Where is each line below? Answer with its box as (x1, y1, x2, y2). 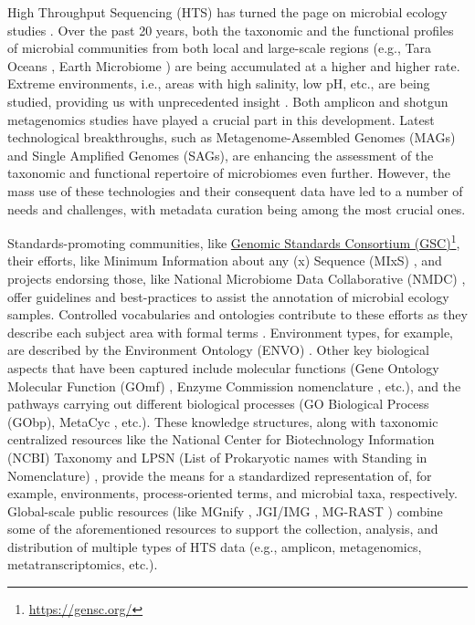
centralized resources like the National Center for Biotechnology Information (7, 430, 435, 449)
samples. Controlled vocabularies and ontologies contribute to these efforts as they (7, 305, 468, 324)
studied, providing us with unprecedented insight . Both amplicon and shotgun (7, 91, 449, 110)
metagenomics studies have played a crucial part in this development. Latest (7, 109, 435, 129)
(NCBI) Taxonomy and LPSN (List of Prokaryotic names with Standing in (7, 447, 427, 466)
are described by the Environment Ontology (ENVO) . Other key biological (7, 340, 429, 359)
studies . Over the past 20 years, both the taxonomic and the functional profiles (7, 20, 454, 39)
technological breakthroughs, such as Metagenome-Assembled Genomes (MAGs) (7, 128, 456, 147)
